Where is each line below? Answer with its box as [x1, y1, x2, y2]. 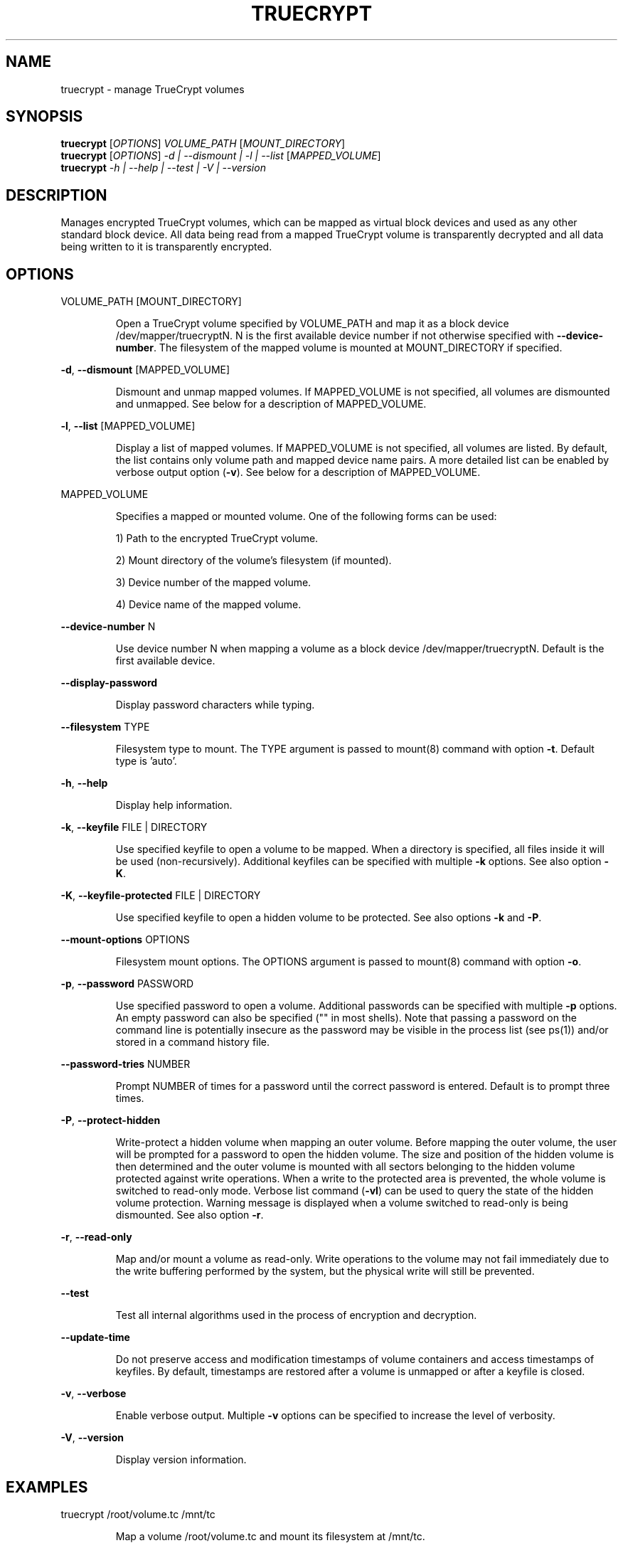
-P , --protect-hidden [60, 1114, 161, 1127]
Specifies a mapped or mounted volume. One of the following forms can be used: [115, 510, 497, 523]
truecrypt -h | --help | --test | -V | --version [60, 161, 266, 174]
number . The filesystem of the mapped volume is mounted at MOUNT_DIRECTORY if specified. [115, 341, 563, 354]
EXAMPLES [6, 1478, 88, 1496]
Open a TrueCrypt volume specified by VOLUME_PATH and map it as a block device [115, 317, 509, 330]
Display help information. [115, 799, 233, 812]
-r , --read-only [60, 1231, 132, 1244]
